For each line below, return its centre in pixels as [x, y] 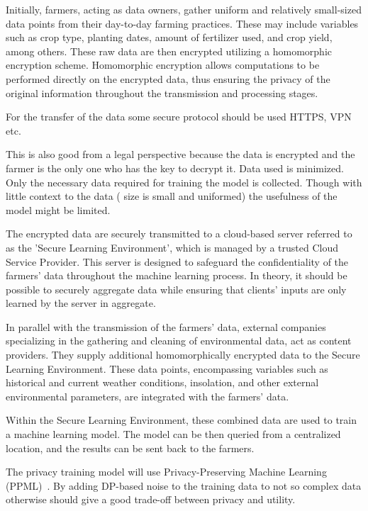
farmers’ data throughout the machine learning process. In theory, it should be [177, 275]
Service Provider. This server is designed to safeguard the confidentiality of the [177, 261]
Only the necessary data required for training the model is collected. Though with [184, 182]
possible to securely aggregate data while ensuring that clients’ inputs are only [176, 289]
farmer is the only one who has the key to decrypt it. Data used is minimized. [175, 168]
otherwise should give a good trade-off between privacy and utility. [151, 499]
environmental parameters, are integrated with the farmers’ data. [147, 396]
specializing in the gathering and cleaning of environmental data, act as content [179, 341]
